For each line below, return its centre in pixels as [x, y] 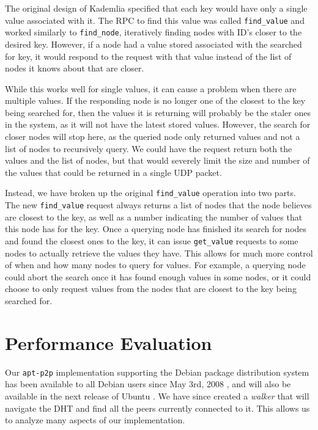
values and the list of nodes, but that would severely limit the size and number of [157, 160]
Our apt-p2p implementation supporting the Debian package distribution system [157, 372]
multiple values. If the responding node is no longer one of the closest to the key [155, 100]
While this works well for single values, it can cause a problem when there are [151, 88]
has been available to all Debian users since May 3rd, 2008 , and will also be [148, 384]
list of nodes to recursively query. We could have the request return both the [149, 148]
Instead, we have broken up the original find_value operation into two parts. [150, 193]
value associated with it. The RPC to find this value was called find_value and [155, 20]
